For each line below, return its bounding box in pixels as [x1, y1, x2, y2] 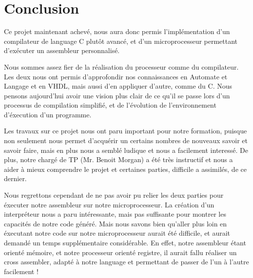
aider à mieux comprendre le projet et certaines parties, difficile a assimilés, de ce [4, 164, 247, 174]
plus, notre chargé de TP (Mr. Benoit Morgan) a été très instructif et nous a [4, 154, 233, 165]
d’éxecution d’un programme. [4, 109, 92, 119]
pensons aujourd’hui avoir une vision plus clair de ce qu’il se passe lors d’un [4, 90, 230, 100]
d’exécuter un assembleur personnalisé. [4, 45, 120, 56]
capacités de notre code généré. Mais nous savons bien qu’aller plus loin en [4, 218, 227, 228]
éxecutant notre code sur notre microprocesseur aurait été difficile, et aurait [4, 228, 231, 238]
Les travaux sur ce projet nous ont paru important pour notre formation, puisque [4, 126, 247, 136]
